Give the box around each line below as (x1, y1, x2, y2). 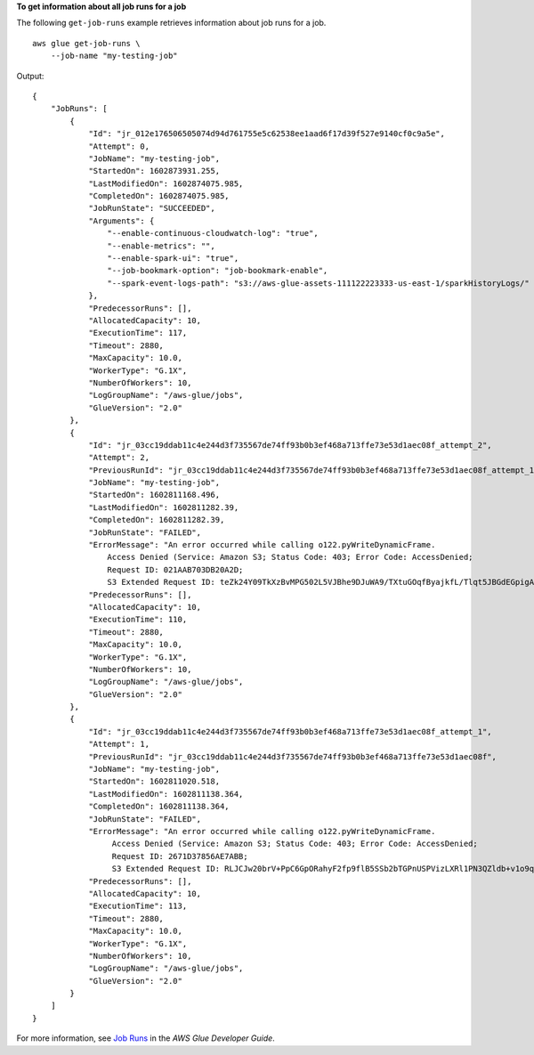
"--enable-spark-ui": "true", (107, 254, 239, 264)
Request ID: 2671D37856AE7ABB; (111, 851, 248, 861)
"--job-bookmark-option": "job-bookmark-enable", (107, 265, 328, 276)
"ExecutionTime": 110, (88, 614, 188, 625)
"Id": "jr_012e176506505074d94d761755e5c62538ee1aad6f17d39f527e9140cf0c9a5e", (88, 129, 445, 139)
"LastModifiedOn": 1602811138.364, (88, 789, 244, 799)
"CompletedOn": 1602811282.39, (88, 515, 225, 525)
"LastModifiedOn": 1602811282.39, (88, 502, 239, 512)
